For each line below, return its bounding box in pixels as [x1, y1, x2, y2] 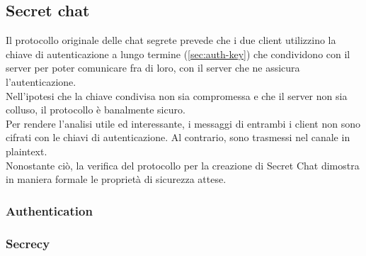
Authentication [6, 201, 93, 219]
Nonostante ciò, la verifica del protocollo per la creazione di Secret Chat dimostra [6, 157, 360, 172]
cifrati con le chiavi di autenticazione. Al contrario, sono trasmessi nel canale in [6, 130, 350, 145]
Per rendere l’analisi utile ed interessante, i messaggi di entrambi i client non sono [6, 116, 360, 130]
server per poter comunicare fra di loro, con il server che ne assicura [6, 60, 300, 75]
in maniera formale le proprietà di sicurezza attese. [6, 172, 227, 187]
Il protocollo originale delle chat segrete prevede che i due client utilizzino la [6, 33, 336, 48]
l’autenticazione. [6, 74, 76, 89]
